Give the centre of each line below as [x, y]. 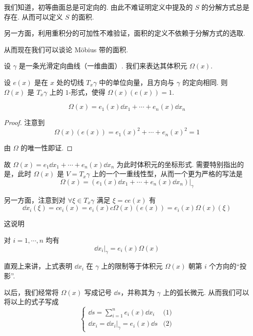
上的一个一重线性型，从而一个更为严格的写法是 [167, 174]
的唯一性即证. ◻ [47, 148]
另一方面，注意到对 [35, 199]
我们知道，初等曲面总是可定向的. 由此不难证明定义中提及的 [98, 7]
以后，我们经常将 [31, 292]
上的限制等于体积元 [132, 266]
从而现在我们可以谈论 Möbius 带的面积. [66, 49]
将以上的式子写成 [31, 302]
